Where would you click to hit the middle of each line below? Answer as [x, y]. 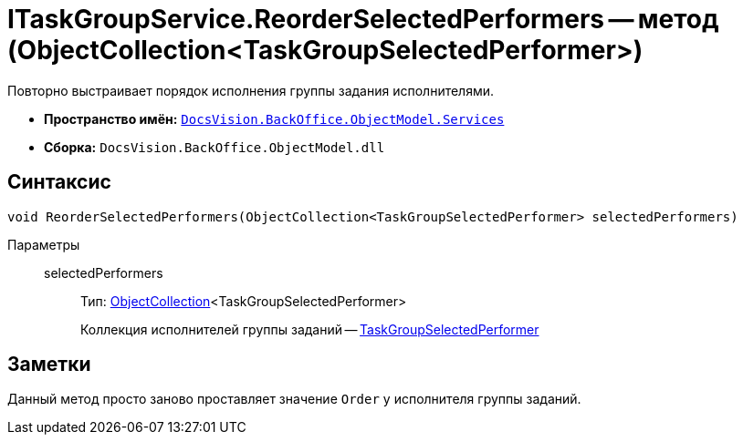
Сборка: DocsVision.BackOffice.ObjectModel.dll [215, 147]
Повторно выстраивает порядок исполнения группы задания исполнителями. [251, 90]
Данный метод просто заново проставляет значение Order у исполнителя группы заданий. [294, 399]
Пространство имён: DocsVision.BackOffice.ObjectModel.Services [274, 118]
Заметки [49, 365]
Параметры [44, 244]
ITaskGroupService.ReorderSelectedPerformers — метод [363, 19]
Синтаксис [59, 182]
